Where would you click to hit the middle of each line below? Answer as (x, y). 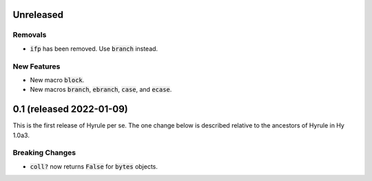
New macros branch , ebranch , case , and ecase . (101, 90)
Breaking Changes (44, 153)
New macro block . (57, 80)
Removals (30, 35)
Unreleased (38, 15)
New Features (37, 67)
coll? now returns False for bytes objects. (94, 166)
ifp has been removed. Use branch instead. (94, 49)
